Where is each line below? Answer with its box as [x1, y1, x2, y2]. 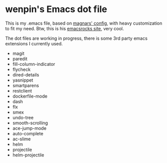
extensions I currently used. [5, 40, 63, 46]
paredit [12, 55, 28, 61]
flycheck [12, 66, 31, 72]
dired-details [12, 71, 39, 77]
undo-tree [12, 114, 34, 120]
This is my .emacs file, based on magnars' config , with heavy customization [5, 20, 162, 26]
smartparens [12, 82, 39, 89]
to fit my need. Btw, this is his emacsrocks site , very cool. [5, 25, 124, 31]
